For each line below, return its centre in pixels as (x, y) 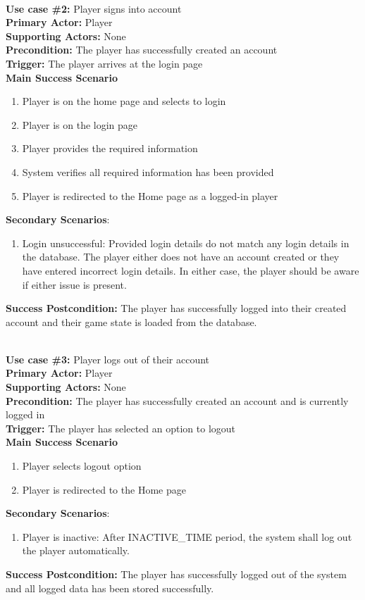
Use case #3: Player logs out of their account (108, 359)
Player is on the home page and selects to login (124, 101)
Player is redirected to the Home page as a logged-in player (150, 195)
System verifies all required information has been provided (148, 171)
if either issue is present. (74, 284)
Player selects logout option (82, 466)
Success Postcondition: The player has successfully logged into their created (176, 308)
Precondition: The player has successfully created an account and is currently (177, 400)
